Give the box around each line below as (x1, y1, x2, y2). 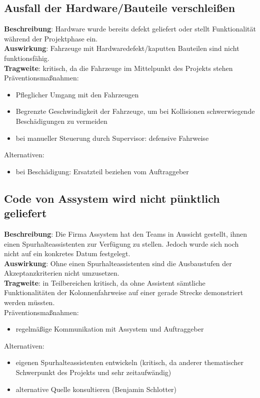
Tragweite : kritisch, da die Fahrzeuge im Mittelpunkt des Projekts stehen (4, 62, 233, 73)
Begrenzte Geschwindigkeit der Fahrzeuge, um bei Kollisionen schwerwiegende (15, 106, 255, 116)
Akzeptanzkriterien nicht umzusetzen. (4, 268, 119, 278)
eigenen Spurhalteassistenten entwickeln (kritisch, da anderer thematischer (15, 357, 243, 368)
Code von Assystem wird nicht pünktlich (4, 190, 220, 206)
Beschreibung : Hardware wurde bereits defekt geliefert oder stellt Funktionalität (4, 23, 256, 34)
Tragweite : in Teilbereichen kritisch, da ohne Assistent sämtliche (4, 277, 205, 288)
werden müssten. (4, 297, 55, 308)
